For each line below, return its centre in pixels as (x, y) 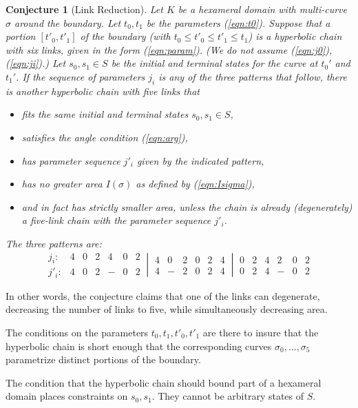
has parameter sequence (71, 160)
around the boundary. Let (68, 22)
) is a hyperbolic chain (295, 36)
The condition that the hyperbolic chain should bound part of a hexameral (164, 382)
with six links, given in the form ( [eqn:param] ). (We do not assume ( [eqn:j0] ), (169, 49)
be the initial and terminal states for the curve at (214, 63)
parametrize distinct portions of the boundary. (103, 359)
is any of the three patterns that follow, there (253, 76)
